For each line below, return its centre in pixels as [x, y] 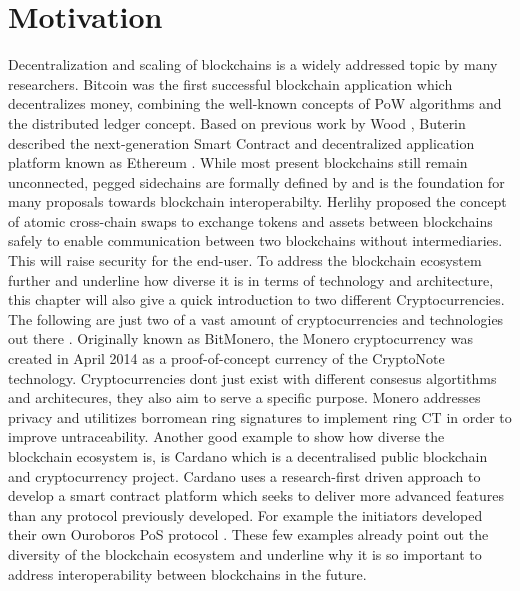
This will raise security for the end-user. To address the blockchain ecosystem [245, 260]
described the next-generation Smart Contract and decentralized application [241, 142]
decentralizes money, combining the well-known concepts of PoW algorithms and [255, 103]
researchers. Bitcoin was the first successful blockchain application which [230, 83]
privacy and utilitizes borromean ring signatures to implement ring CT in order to [260, 416]
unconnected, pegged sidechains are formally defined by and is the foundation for [256, 181]
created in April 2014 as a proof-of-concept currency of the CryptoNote [226, 358]
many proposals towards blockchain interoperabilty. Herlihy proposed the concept [257, 201]
